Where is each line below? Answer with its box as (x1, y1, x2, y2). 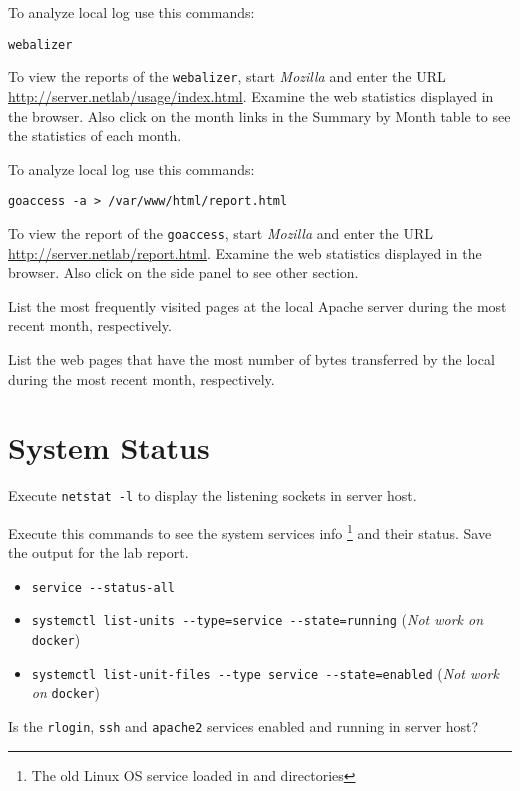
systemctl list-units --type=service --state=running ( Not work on (31, 609, 484, 630)
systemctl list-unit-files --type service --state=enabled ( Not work (31, 662, 499, 683)
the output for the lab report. (8, 542, 189, 563)
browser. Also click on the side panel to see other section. (8, 262, 359, 283)
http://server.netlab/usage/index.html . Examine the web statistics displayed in (8, 85, 494, 106)
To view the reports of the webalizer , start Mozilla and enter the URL (8, 66, 446, 87)
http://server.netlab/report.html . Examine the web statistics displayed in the (8, 242, 482, 263)
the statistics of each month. (8, 125, 182, 146)
